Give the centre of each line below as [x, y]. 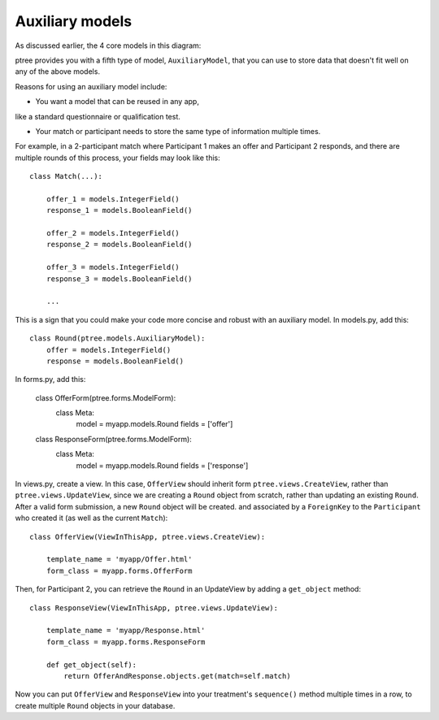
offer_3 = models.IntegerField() [113, 267]
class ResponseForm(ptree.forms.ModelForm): [114, 439]
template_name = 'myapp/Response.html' [126, 631]
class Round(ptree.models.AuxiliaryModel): [117, 338]
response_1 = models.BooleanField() [119, 210]
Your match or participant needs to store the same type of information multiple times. [178, 131]
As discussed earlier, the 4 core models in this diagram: [108, 46]
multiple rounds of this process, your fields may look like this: [118, 158]
